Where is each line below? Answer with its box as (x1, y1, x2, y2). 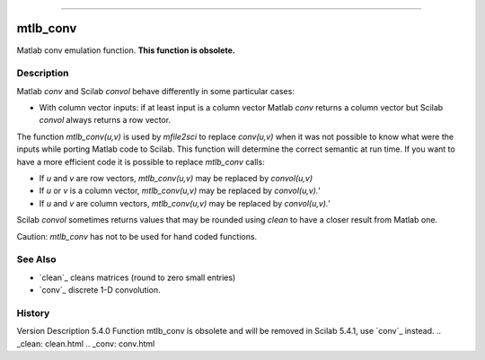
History (16, 306, 50, 319)
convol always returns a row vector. (39, 115, 171, 126)
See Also (16, 253, 57, 266)
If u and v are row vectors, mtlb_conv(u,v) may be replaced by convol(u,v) (39, 173, 313, 183)
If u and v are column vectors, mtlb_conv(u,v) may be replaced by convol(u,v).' (39, 198, 331, 208)
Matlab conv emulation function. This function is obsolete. (16, 45, 235, 56)
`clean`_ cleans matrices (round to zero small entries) (39, 272, 236, 283)
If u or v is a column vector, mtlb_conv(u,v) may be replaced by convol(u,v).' (39, 185, 321, 197)
